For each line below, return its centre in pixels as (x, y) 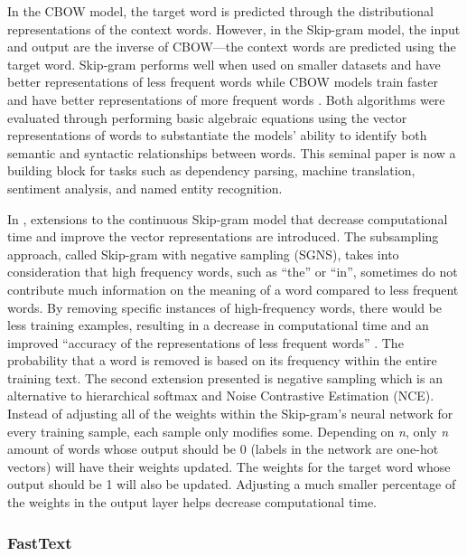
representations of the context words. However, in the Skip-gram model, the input (234, 28)
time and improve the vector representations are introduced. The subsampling (223, 236)
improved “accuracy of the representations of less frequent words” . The (205, 342)
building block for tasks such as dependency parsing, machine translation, (211, 170)
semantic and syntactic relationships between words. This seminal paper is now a (232, 152)
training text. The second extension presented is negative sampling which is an (225, 377)
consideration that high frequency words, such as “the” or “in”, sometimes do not (233, 272)
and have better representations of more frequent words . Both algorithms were (226, 99)
